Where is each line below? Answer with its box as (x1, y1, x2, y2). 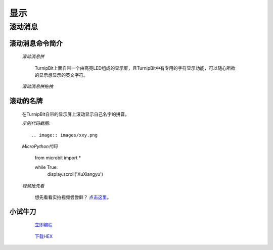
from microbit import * (34, 155, 81, 161)
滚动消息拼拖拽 (22, 83, 53, 89)
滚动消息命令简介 (9, 39, 63, 47)
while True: (34, 164, 58, 170)
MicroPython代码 (22, 143, 58, 149)
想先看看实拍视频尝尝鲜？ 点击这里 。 (34, 194, 111, 200)
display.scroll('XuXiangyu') (47, 171, 104, 177)
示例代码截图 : (22, 120, 51, 126)
